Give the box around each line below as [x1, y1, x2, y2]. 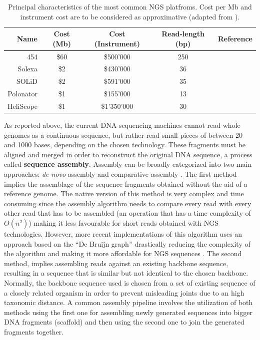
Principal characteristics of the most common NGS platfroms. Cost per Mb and [8, 1, 252, 11]
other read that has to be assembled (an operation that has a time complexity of [4, 208, 251, 218]
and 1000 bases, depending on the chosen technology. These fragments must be [4, 139, 246, 150]
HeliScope [7, 101, 37, 111]
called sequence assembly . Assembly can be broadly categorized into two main [4, 159, 252, 169]
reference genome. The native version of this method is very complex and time [4, 188, 244, 199]
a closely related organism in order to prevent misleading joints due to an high [4, 287, 244, 298]
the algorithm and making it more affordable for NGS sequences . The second [4, 248, 242, 259]
